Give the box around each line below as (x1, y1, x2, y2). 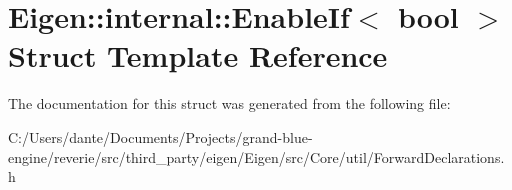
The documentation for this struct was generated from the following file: (8, 93, 451, 114)
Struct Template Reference (8, 35, 388, 76)
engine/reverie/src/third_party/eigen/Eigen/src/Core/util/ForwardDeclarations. (8, 146, 505, 167)
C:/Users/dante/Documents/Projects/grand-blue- (8, 126, 313, 147)
